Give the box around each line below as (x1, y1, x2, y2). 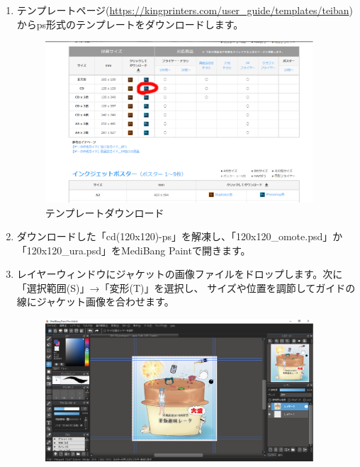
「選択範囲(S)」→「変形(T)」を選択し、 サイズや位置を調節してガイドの (16, 280, 356, 295)
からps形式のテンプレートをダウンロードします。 (16, 16, 244, 31)
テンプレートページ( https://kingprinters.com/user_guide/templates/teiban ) (16, 3, 354, 17)
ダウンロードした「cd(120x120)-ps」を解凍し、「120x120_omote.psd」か (16, 229, 343, 244)
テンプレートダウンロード (45, 205, 164, 220)
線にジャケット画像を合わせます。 (16, 294, 174, 309)
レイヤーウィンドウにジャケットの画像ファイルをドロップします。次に (16, 266, 343, 281)
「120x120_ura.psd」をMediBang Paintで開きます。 (16, 242, 251, 257)
